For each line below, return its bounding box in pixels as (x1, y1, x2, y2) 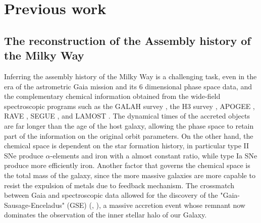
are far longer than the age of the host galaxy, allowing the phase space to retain (4, 120, 254, 131)
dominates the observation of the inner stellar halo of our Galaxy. (4, 209, 207, 220)
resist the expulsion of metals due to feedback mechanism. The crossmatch (4, 180, 234, 190)
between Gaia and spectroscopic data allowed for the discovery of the (4, 190, 218, 200)
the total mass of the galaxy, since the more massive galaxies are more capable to (4, 170, 255, 180)
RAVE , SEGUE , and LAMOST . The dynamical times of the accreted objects (4, 110, 250, 121)
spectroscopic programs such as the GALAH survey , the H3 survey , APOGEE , (4, 100, 255, 111)
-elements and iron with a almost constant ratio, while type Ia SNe (50, 150, 257, 160)
